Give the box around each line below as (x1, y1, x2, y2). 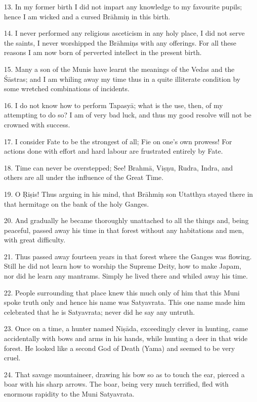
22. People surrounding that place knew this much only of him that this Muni (4, 287, 240, 297)
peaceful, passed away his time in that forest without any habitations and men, (4, 225, 244, 235)
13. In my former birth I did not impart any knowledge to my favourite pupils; (4, 1, 242, 11)
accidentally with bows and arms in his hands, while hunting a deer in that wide (4, 333, 248, 344)
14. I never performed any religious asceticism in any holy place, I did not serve (4, 28, 245, 38)
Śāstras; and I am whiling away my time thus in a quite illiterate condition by (4, 73, 241, 84)
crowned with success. (4, 119, 70, 129)
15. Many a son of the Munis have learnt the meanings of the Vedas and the (4, 63, 235, 74)
